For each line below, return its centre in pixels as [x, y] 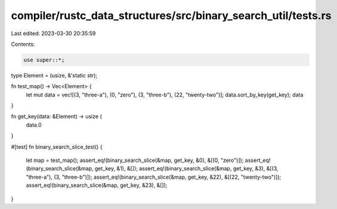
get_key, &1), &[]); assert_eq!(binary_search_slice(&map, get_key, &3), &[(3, [186, 169]
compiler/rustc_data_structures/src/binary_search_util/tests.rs [171, 15]
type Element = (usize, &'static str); [54, 75]
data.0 [34, 124]
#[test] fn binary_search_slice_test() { [57, 146]
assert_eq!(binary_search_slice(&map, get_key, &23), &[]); [97, 185]
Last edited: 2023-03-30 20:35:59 [53, 33]
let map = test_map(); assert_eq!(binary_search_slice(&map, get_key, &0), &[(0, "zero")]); [135, 160]
